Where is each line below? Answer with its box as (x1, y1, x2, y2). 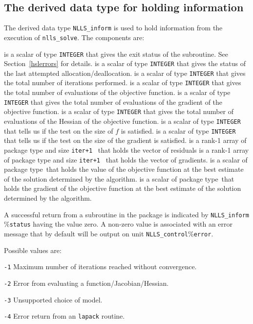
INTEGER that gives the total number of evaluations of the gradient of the (4, 96, 223, 107)
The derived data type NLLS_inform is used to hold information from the (4, 23, 223, 33)
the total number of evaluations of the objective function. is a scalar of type (4, 87, 231, 97)
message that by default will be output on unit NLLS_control (4, 228, 188, 238)
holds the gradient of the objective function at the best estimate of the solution (4, 183, 241, 193)
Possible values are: (4, 245, 62, 255)
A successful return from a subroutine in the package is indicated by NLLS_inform (4, 209, 250, 219)
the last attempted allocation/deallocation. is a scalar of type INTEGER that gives (4, 68, 246, 78)
